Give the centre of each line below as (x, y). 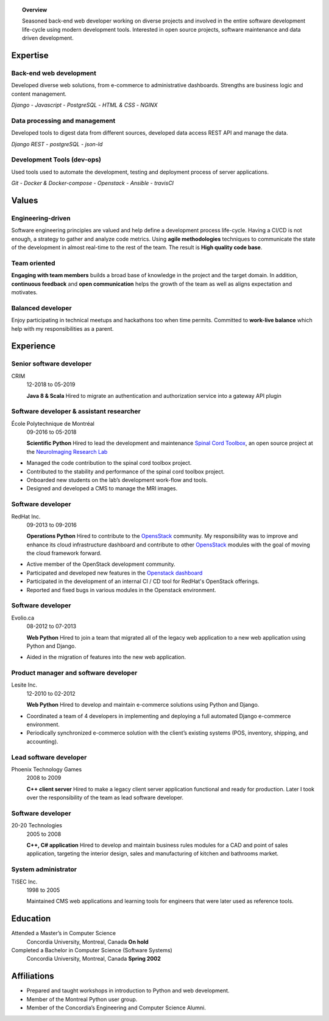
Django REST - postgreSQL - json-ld (57, 144)
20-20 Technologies (37, 825)
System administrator (44, 869)
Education (31, 919)
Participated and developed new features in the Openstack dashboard (115, 573)
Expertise (30, 55)
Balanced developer (42, 308)
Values (25, 200)
